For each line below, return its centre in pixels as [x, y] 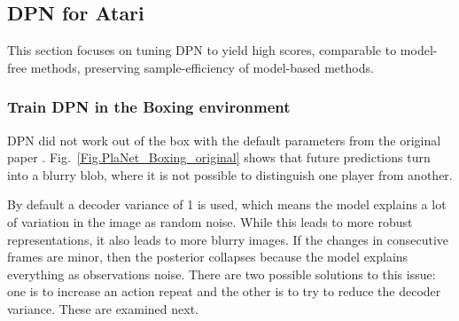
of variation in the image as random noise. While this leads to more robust [210, 221]
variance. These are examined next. [103, 308]
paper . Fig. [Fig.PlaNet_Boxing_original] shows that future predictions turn [219, 157]
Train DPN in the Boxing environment [149, 107]
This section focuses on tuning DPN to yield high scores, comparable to [202, 50]
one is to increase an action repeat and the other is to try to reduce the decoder [224, 291]
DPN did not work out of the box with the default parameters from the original [224, 140]
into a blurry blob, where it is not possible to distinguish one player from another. [230, 174]
